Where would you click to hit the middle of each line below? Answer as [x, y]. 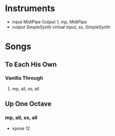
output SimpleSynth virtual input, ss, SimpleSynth [61, 27]
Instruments [30, 8]
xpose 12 [21, 128]
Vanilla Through [24, 78]
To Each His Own [31, 64]
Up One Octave [28, 104]
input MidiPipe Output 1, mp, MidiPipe [49, 22]
